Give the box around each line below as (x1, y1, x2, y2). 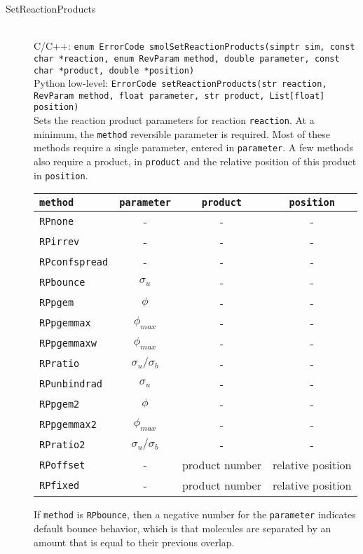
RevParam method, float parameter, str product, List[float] (34, 90, 325, 101)
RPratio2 (39, 438, 85, 450)
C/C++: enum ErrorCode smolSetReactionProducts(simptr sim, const (34, 39, 355, 53)
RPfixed (39, 479, 80, 491)
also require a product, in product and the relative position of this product (34, 154, 357, 169)
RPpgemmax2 (39, 418, 97, 430)
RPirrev (39, 235, 80, 247)
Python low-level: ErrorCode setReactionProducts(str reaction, (34, 76, 327, 90)
